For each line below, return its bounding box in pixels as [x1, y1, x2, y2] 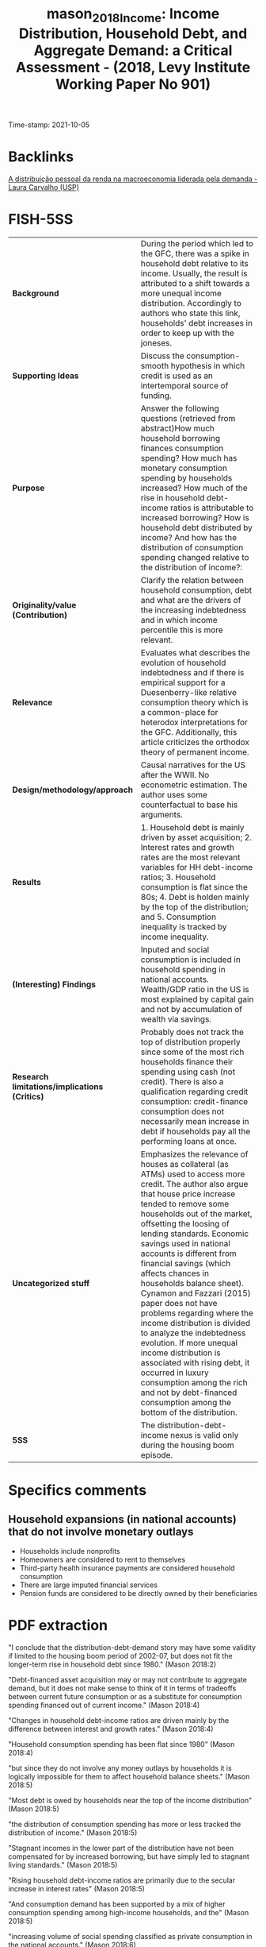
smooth [140, 360, 169, 371]
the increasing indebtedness [140, 605, 247, 616]
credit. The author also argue [140, 1178, 249, 1189]
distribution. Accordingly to [140, 297, 241, 308]
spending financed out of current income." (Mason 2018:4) [8, 1700, 200, 1709]
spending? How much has [140, 452, 237, 463]
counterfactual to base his [140, 799, 238, 810]
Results [12, 876, 42, 887]
